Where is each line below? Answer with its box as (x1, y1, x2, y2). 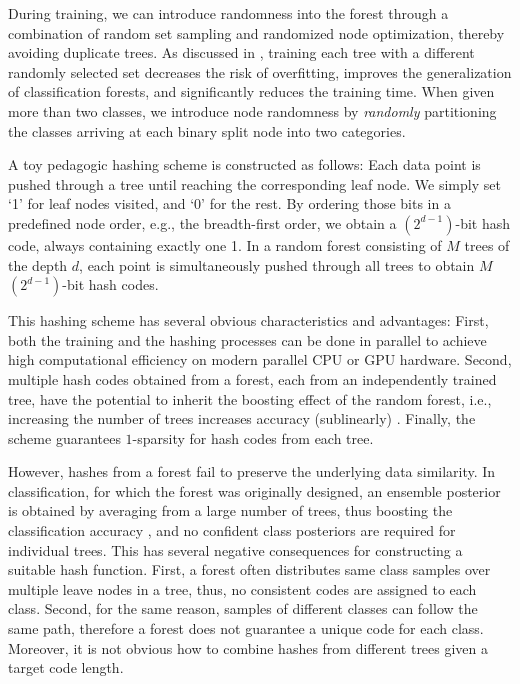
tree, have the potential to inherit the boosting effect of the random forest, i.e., (8, 388, 492, 409)
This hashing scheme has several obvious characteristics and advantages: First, (8, 310, 489, 331)
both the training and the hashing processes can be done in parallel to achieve (8, 329, 487, 350)
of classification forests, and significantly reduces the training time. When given (8, 81, 495, 102)
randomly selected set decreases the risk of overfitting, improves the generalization (8, 61, 512, 82)
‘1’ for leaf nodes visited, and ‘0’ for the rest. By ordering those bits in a (8, 193, 451, 214)
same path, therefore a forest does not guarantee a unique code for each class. (8, 618, 484, 639)
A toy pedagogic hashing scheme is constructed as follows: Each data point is (8, 154, 481, 175)
